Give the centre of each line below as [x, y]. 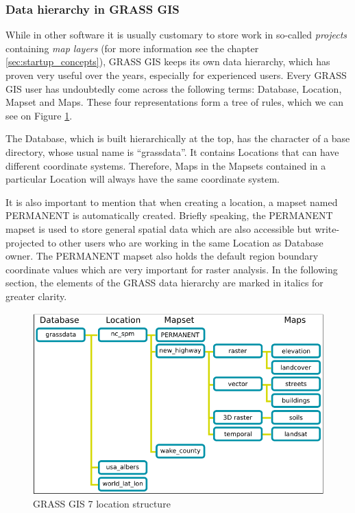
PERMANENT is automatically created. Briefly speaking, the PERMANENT [169, 215]
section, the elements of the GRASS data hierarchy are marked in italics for [164, 283]
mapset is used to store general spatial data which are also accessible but [159, 228]
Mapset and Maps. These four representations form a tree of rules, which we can [174, 102]
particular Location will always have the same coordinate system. [143, 179]
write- [327, 228]
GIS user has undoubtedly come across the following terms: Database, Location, [174, 88]
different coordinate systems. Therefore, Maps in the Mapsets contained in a [166, 165]
